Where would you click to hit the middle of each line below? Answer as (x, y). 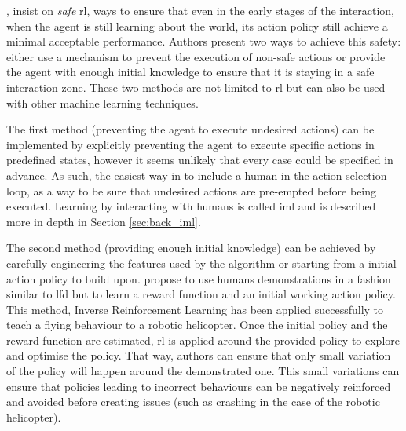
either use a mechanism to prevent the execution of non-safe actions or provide (196, 56)
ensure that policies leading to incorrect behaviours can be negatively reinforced (199, 386)
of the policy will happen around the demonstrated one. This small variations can (203, 371)
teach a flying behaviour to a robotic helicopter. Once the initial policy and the (197, 325)
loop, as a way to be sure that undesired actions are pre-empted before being (192, 190)
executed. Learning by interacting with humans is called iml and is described (191, 206)
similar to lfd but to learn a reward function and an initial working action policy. (201, 294)
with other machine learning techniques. (102, 102)
